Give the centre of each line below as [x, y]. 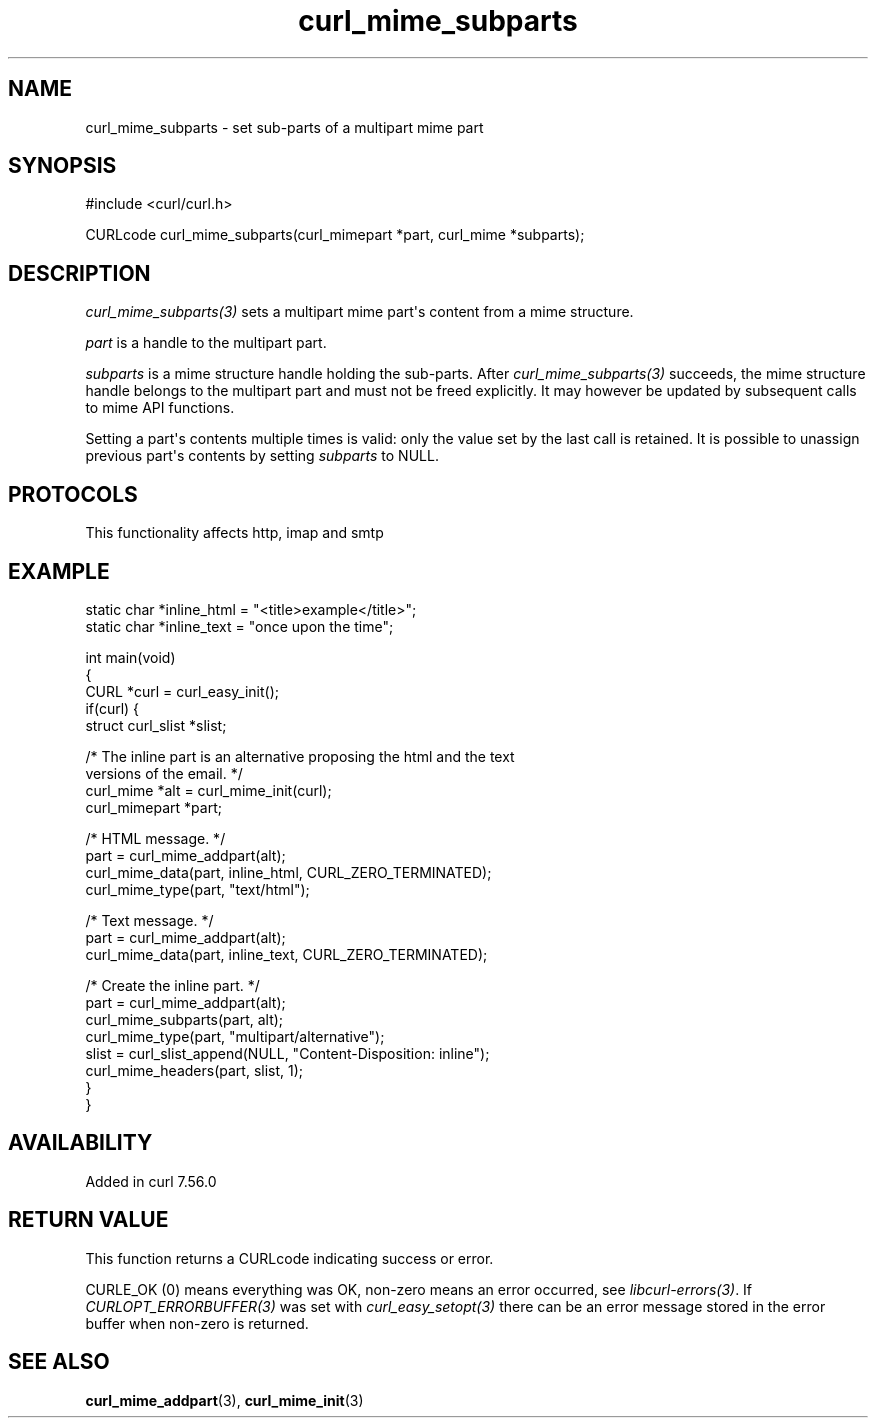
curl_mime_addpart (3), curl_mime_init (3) [224, 1400]
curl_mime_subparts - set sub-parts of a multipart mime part [284, 127]
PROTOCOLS [73, 494]
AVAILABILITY [80, 1143]
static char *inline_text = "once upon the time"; [239, 626]
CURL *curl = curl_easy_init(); [182, 691]
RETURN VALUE [88, 1220]
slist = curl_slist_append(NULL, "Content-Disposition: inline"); [287, 1053]
